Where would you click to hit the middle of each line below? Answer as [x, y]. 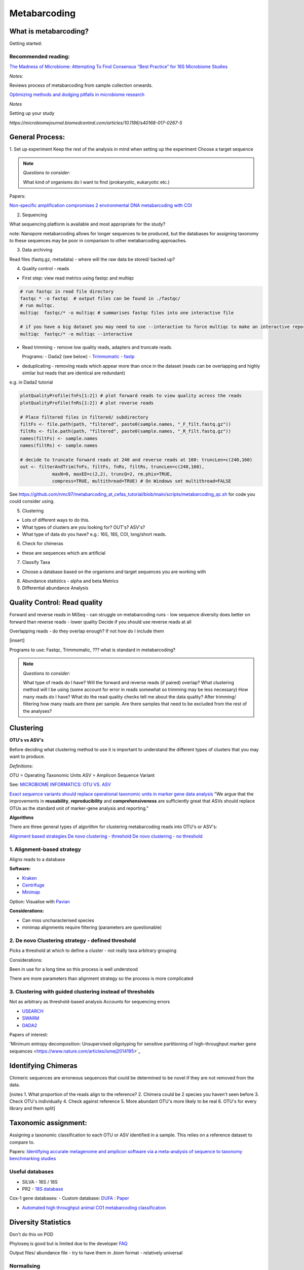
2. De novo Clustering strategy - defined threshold [73, 940]
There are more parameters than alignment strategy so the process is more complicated [101, 978]
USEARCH [33, 1011]
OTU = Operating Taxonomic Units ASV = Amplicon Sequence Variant [82, 775]
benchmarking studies [33, 1159]
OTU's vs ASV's [27, 740]
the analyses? [37, 711]
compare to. [22, 1142]
